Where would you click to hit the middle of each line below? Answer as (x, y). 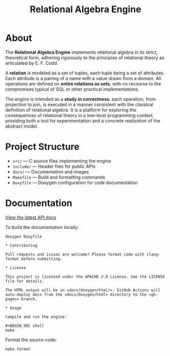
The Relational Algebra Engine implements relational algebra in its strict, (81, 52)
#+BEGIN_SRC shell (25, 326)
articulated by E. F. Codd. (32, 63)
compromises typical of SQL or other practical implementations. (72, 89)
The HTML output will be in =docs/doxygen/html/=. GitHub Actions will (83, 290)
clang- (153, 254)
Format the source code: (31, 340)
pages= (12, 299)
